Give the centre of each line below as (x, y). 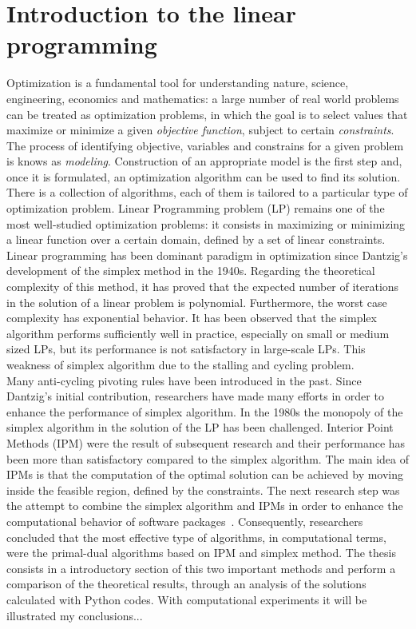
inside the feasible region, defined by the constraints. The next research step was (203, 490)
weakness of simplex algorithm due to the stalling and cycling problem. (180, 364)
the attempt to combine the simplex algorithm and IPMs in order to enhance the (205, 506)
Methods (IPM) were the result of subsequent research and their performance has (206, 442)
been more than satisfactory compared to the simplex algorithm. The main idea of (208, 458)
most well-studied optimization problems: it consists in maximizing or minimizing (206, 223)
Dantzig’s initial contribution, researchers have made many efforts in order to (195, 396)
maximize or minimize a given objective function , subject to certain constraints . (200, 130)
